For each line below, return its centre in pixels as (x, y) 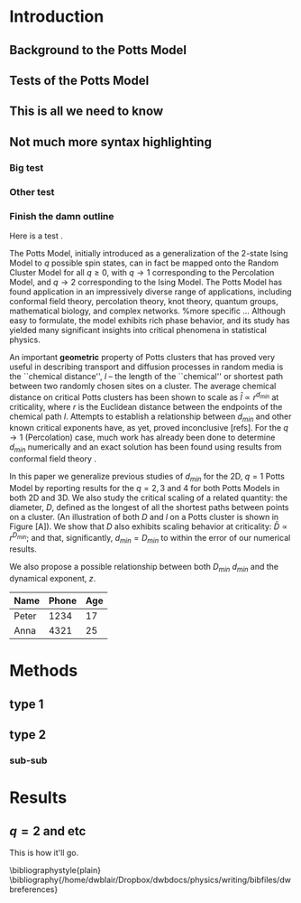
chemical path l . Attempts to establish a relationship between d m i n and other (150, 417)
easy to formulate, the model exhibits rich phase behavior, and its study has (150, 320)
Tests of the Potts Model (79, 80)
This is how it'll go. (44, 853)
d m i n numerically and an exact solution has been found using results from (146, 448)
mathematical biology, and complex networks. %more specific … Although (147, 311)
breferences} (34, 889)
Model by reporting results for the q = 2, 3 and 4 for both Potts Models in (145, 488)
